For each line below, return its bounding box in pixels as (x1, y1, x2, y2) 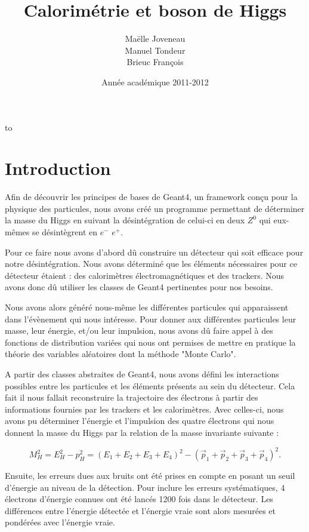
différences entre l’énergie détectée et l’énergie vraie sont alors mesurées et (5, 504, 276, 516)
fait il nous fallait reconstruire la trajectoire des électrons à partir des (5, 391, 258, 404)
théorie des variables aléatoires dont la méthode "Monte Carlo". (5, 348, 236, 360)
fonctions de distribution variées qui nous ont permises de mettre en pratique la (5, 336, 296, 348)
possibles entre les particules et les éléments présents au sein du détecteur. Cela (5, 379, 295, 392)
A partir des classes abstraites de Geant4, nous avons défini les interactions (5, 367, 279, 380)
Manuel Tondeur (125, 44, 186, 56)
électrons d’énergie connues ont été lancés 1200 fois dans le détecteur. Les (5, 493, 273, 505)
